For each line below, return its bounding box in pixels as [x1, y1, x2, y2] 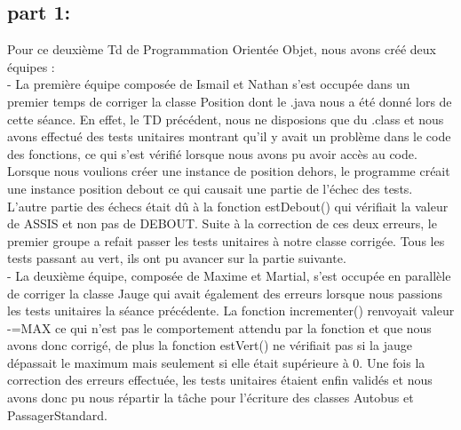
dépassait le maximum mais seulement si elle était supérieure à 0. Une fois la [7, 353, 425, 371]
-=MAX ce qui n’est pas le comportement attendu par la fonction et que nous [7, 318, 432, 337]
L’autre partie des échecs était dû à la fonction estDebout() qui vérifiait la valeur [7, 196, 449, 215]
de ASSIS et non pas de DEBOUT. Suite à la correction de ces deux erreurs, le [7, 214, 437, 233]
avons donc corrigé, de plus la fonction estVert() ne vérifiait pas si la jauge [7, 336, 412, 354]
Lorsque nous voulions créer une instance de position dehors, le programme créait [7, 162, 450, 180]
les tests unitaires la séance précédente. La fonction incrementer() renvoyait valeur [7, 301, 455, 320]
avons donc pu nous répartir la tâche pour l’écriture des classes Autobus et [7, 388, 414, 407]
